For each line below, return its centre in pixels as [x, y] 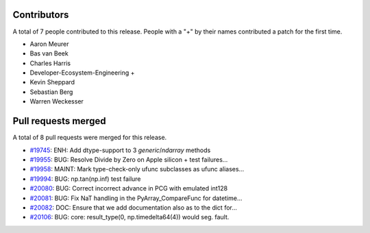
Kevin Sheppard [52, 82]
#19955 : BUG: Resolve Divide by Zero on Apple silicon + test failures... [129, 159]
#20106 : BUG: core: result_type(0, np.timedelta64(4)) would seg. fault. [129, 217]
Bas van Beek [49, 53]
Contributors [41, 15]
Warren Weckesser [57, 101]
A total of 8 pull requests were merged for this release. [90, 138]
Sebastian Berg [51, 92]
